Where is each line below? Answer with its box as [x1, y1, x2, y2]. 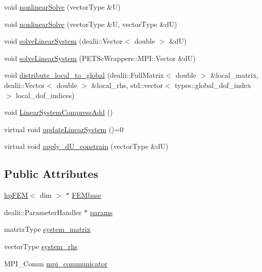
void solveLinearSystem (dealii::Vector [4, 36, 123, 46]
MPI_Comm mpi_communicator [4, 258, 108, 268]
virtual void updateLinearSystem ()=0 [4, 124, 123, 134]
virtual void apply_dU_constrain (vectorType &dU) [4, 141, 169, 152]
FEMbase [72, 190, 102, 200]
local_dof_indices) [16, 89, 75, 100]
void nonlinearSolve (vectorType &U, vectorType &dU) [4, 18, 177, 29]
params [90, 206, 113, 217]
